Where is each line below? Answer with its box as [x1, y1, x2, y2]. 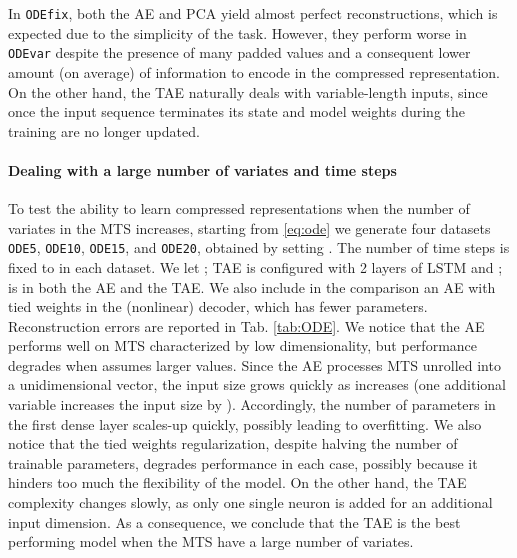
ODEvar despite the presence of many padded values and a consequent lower [8, 42, 471, 63]
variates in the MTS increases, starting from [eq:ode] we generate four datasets [8, 217, 491, 238]
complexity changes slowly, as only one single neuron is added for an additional [8, 492, 493, 513]
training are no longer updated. [8, 120, 200, 141]
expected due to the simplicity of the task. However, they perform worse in [8, 22, 467, 43]
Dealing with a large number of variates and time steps [8, 159, 397, 180]
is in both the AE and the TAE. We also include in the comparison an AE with [8, 276, 496, 297]
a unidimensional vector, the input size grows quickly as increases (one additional [8, 374, 506, 395]
